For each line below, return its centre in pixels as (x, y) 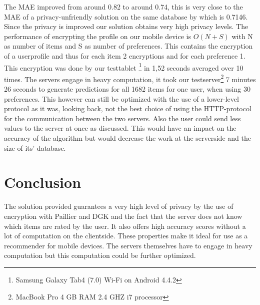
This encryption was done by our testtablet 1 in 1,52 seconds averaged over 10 (124, 67)
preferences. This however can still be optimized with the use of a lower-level (121, 98)
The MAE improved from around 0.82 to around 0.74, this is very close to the (123, 7)
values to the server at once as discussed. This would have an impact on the (120, 128)
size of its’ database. (35, 147)
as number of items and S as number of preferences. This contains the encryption (128, 46)
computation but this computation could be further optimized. (100, 255)
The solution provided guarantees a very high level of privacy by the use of (119, 206)
